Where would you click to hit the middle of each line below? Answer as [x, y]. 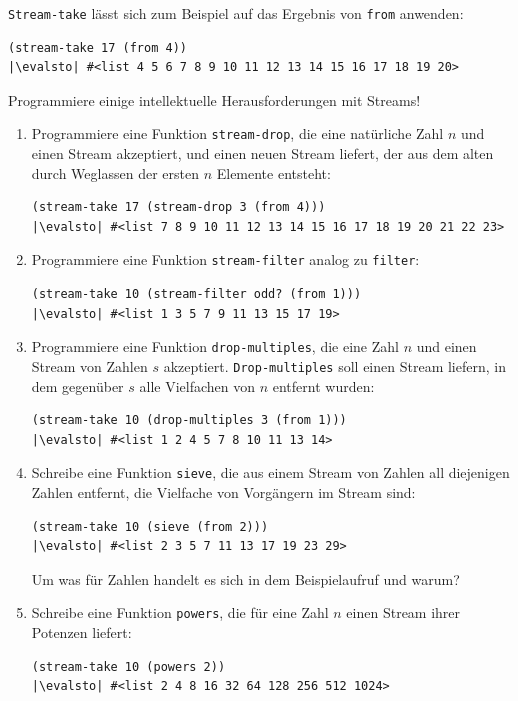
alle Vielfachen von [197, 385]
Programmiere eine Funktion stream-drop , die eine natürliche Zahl [237, 133]
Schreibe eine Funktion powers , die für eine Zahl [180, 612]
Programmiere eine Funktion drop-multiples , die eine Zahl [215, 346]
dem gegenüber [77, 385]
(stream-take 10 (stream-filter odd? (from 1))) [196, 294]
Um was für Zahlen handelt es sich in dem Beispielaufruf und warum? [245, 578]
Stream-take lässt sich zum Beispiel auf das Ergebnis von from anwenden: [236, 13]
